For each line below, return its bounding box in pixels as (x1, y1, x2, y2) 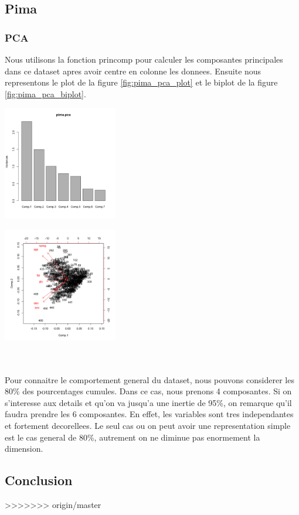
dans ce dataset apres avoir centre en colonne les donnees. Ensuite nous (5, 64, 261, 77)
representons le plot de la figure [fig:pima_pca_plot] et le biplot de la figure (5, 76, 278, 88)
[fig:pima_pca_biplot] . (5, 87, 86, 100)
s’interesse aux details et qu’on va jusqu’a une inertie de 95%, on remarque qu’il (5, 396, 292, 408)
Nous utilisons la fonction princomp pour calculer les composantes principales (5, 53, 283, 65)
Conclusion (5, 471, 73, 489)
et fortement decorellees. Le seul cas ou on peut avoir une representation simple (5, 419, 291, 432)
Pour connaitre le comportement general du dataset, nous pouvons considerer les (5, 373, 294, 386)
